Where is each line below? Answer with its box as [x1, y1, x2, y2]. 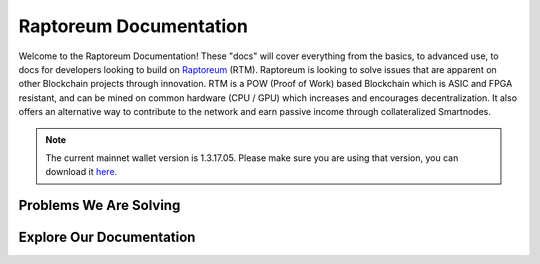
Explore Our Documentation [18, 229, 196, 246]
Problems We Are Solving [18, 197, 181, 214]
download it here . [45, 166, 118, 178]
